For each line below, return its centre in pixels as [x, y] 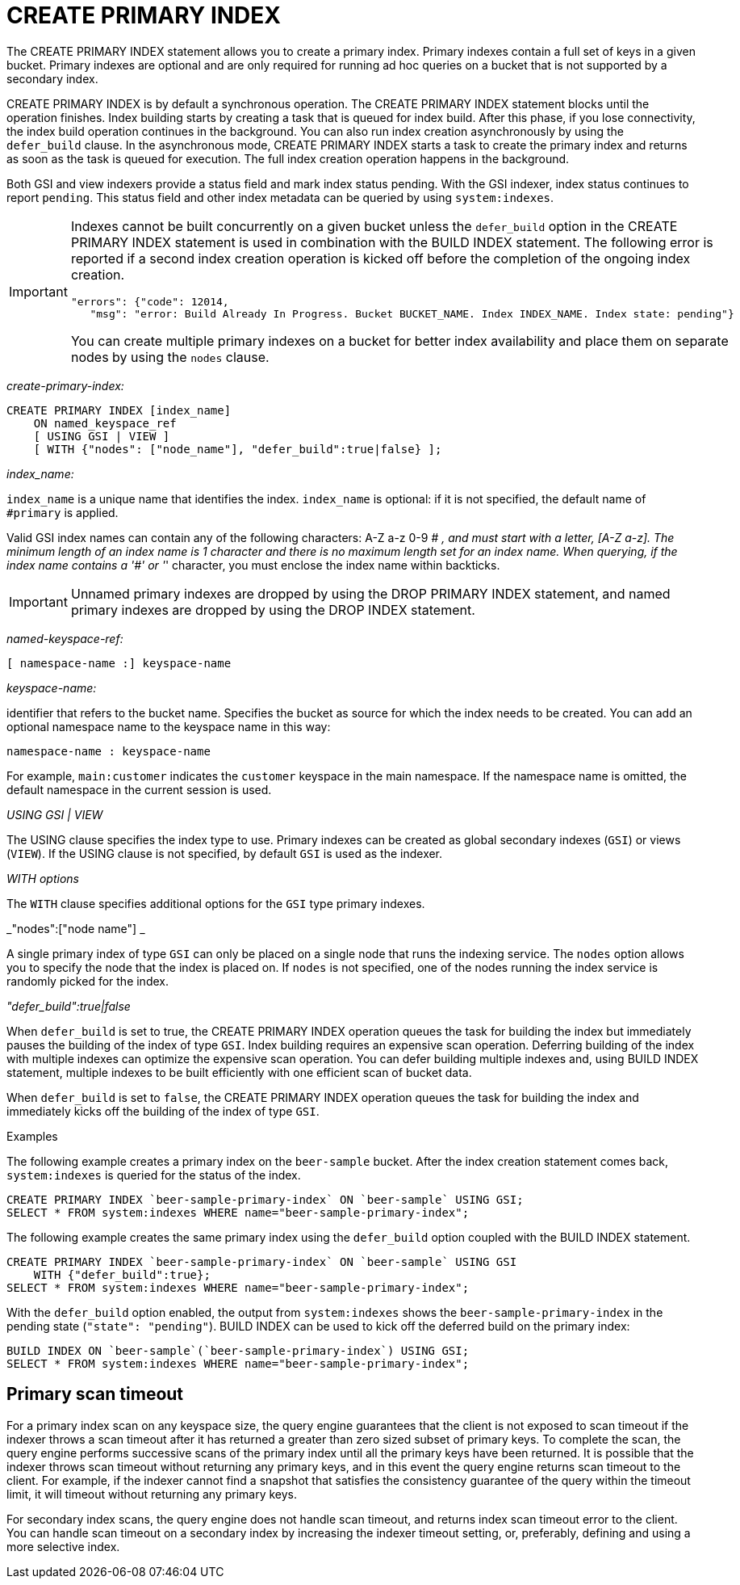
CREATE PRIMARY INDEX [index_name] [119, 410]
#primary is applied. [63, 512]
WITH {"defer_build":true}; [122, 1274]
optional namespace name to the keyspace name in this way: [169, 726]
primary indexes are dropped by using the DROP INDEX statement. [273, 610]
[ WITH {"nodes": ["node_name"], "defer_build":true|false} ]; [238, 449]
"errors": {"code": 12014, [150, 301]
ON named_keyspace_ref [105, 423]
